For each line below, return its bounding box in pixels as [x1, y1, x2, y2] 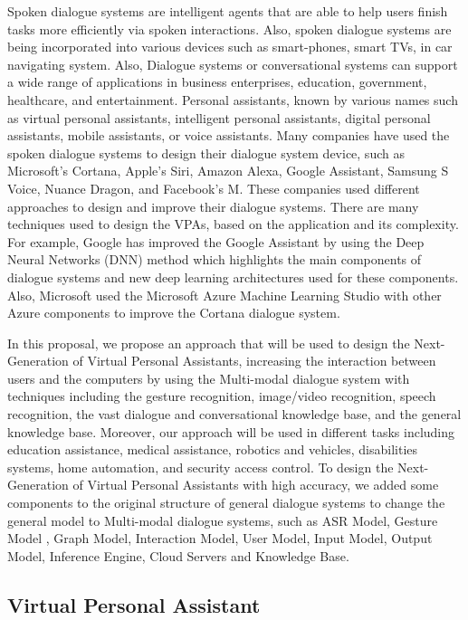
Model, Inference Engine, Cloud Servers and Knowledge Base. [7, 546, 349, 565]
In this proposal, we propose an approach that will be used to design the [7, 333, 410, 352]
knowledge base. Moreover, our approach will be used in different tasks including [7, 422, 455, 441]
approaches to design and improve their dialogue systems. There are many [7, 196, 419, 215]
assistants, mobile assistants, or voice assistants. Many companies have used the [7, 126, 450, 145]
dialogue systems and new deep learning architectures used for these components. [7, 267, 459, 286]
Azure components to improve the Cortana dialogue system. [7, 303, 340, 322]
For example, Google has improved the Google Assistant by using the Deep [7, 232, 425, 251]
